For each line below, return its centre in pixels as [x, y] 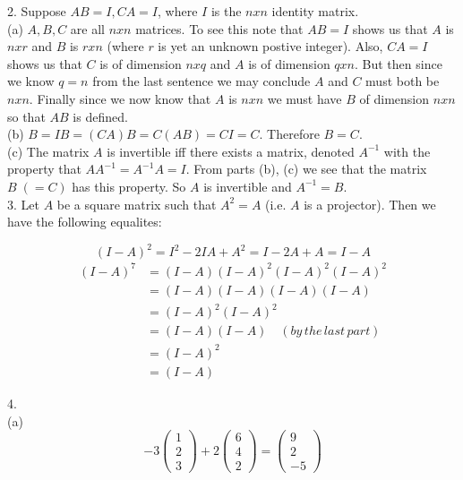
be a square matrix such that [137, 204]
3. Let [23, 204]
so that [26, 116]
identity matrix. [315, 11]
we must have [304, 98]
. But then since [399, 63]
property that [44, 169]
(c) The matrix [48, 151]
